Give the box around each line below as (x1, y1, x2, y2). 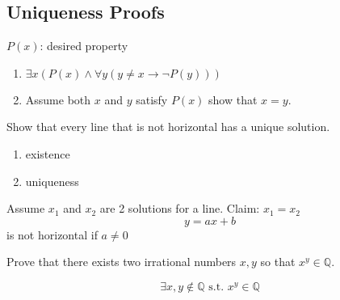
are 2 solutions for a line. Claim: (99, 200, 260, 217)
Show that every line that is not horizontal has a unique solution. (6, 118, 330, 135)
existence (25, 145, 70, 162)
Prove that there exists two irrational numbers (6, 253, 237, 270)
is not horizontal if (6, 226, 98, 243)
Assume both (25, 91, 91, 108)
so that (260, 253, 296, 270)
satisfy (136, 91, 168, 108)
